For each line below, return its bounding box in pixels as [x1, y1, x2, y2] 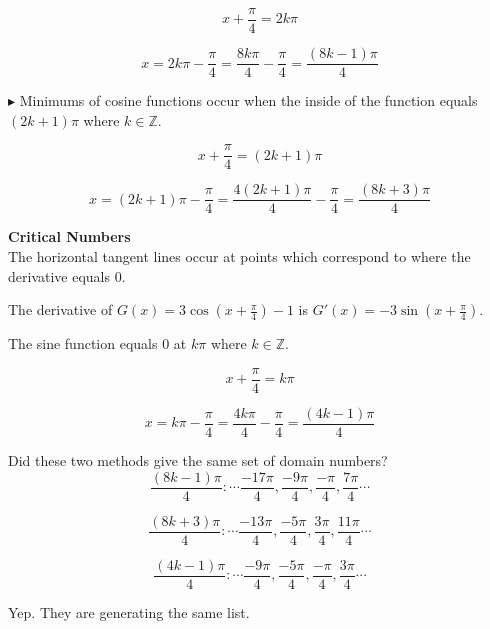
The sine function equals [8, 333, 158, 354]
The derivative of [8, 299, 113, 320]
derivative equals [8, 265, 111, 286]
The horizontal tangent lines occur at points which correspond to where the [8, 246, 471, 267]
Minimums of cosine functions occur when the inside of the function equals [19, 90, 478, 111]
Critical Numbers [8, 226, 131, 247]
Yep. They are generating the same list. [8, 601, 250, 622]
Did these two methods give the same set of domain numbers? [8, 449, 388, 470]
